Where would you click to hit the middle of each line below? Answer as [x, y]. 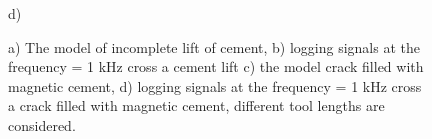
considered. [42, 124]
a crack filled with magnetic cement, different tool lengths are [196, 105]
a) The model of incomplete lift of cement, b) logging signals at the [214, 46]
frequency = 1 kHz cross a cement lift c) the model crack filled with [216, 66]
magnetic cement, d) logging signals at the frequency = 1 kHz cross [215, 85]
